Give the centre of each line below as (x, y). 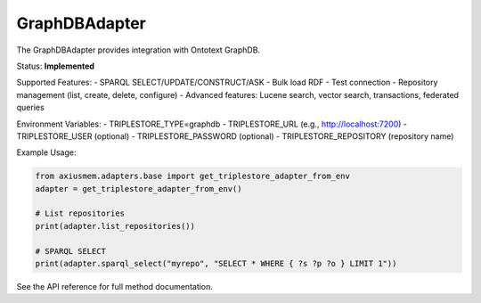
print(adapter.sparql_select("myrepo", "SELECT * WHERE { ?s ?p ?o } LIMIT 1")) (216, 263)
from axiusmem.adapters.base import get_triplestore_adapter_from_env (193, 176)
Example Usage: (46, 152)
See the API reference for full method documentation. (115, 286)
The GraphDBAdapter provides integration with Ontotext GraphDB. (139, 50)
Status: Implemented (56, 66)
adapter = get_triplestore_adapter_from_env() (139, 188)
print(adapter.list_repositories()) (115, 226)
